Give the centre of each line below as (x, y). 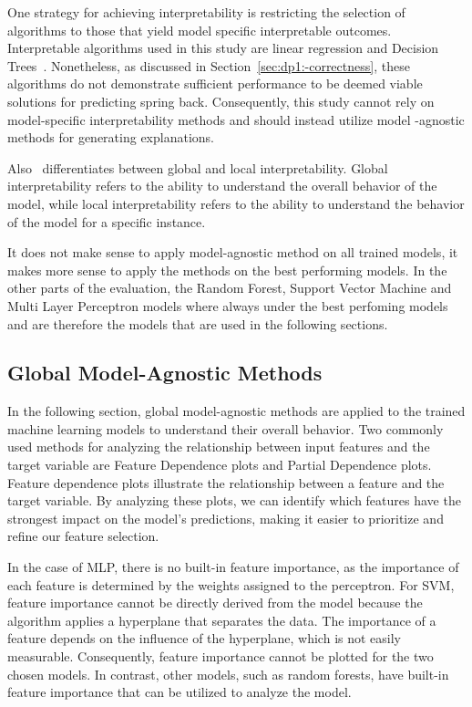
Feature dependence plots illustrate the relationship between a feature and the (226, 482)
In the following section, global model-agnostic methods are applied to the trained (236, 411)
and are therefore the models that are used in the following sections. (198, 323)
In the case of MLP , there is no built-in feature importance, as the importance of (233, 567)
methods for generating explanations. (111, 137)
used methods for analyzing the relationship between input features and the (219, 447)
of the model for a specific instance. (107, 221)
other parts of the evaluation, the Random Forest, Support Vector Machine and (230, 288)
